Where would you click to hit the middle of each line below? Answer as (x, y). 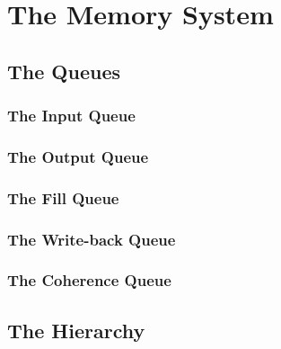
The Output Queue (78, 156)
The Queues (64, 71)
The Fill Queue (63, 197)
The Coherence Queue (89, 280)
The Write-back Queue (92, 239)
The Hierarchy (76, 330)
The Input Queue (71, 116)
